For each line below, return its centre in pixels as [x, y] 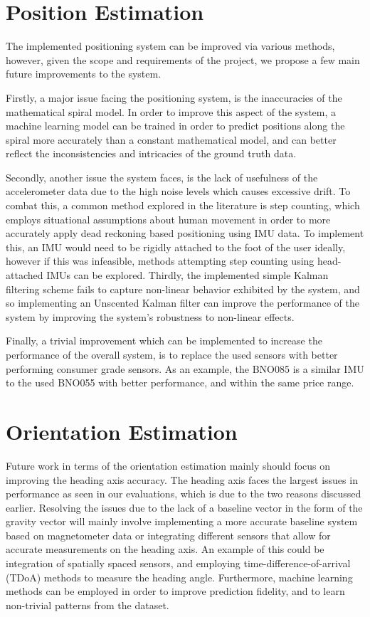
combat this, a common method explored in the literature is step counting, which [183, 205]
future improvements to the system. [84, 74]
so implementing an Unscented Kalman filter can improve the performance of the [183, 303]
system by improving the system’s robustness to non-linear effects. [150, 316]
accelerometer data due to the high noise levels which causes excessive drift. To [178, 191]
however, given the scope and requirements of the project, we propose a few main [183, 59]
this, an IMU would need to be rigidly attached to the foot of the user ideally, [176, 247]
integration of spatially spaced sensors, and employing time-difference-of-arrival [178, 563]
